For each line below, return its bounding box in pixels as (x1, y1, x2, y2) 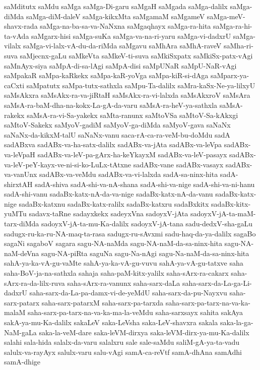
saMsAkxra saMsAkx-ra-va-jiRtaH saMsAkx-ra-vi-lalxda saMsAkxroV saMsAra (4, 90, 250, 100)
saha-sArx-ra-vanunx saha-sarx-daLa (67, 277, 180, 288)
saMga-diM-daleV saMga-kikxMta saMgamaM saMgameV (26, 11, 205, 21)
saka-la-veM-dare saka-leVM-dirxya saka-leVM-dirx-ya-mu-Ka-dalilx (39, 327, 249, 337)
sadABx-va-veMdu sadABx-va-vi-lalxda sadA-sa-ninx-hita (39, 169, 218, 179)
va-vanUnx (4, 169, 37, 179)
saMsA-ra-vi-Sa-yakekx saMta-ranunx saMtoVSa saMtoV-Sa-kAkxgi (27, 109, 238, 120)
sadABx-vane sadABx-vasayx (133, 159, 224, 169)
